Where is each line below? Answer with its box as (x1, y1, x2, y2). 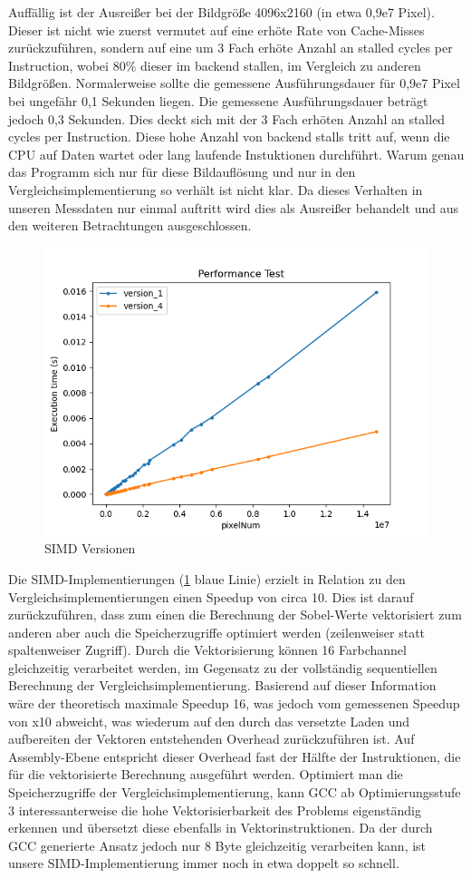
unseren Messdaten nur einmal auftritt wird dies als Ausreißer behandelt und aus (8, 198, 459, 217)
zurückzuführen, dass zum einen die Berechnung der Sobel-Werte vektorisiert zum (8, 605, 462, 624)
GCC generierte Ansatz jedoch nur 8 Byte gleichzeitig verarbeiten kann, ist (8, 835, 427, 854)
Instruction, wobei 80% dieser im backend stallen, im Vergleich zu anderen (8, 55, 421, 74)
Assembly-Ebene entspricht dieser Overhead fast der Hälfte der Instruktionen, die (8, 746, 461, 766)
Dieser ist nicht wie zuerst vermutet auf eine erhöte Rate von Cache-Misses (8, 20, 425, 39)
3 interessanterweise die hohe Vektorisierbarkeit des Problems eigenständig (8, 800, 421, 819)
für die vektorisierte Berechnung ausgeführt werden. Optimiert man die (8, 765, 403, 784)
